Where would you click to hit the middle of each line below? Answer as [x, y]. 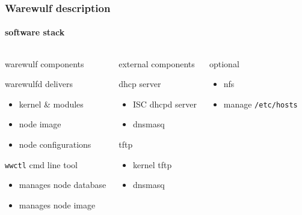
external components [157, 63]
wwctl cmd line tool [41, 164]
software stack [35, 32]
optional [224, 63]
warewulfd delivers [39, 84]
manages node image [57, 204]
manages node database [63, 185]
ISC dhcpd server [165, 104]
